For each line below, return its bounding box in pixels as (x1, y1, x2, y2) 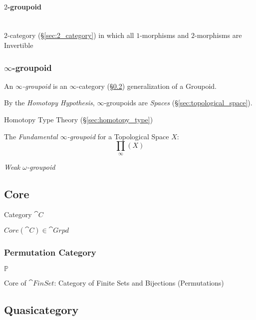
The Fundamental (4, 131, 58, 141)
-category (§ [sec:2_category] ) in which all (7, 30, 134, 40)
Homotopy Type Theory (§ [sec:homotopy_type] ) (4, 114, 153, 124)
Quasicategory (4, 302, 79, 318)
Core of (4, 278, 26, 288)
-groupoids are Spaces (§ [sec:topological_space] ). (104, 97, 253, 108)
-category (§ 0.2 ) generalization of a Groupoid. (76, 80, 217, 91)
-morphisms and (140, 30, 189, 40)
